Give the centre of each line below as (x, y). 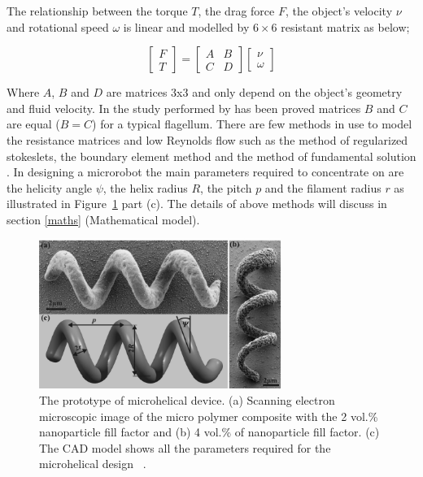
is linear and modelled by (186, 26)
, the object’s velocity (339, 11)
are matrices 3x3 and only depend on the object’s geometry (254, 92)
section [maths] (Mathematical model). (103, 219)
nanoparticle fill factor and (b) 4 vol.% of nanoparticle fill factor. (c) (209, 432)
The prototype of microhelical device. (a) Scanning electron (187, 399)
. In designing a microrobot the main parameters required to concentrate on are (205, 172)
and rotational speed (58, 26)
